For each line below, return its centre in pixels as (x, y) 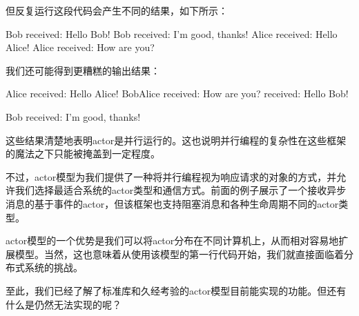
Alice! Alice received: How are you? (80, 47)
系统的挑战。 (54, 267)
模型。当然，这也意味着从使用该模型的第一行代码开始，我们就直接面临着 (179, 254)
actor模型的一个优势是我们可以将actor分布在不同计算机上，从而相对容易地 (172, 240)
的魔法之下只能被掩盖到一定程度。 (83, 154)
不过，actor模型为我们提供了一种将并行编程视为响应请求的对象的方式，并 (171, 176)
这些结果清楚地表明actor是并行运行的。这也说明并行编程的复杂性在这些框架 (176, 140)
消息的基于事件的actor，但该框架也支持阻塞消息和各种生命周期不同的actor (172, 203)
